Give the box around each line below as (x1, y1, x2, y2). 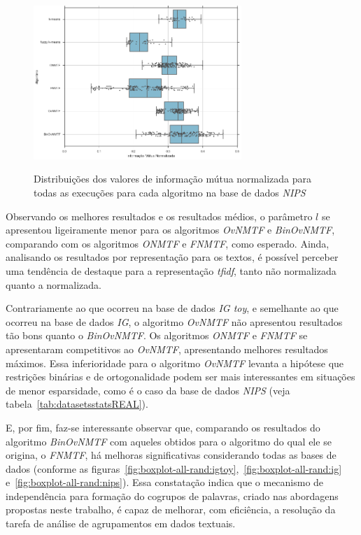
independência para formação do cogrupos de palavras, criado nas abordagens (6, 488, 339, 503)
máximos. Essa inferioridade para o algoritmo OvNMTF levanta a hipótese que (6, 355, 344, 370)
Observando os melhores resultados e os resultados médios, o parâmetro (6, 208, 313, 223)
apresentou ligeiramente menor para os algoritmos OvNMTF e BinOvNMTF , (6, 222, 335, 237)
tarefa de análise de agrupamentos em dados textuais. (6, 516, 236, 531)
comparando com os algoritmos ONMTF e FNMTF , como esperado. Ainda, (6, 236, 330, 250)
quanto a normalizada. (6, 277, 101, 292)
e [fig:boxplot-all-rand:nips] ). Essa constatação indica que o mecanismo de (6, 475, 324, 490)
